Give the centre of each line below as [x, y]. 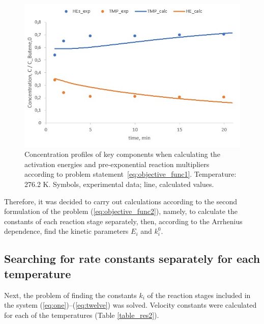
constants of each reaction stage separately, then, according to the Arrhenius [123, 221]
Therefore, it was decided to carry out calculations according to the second [121, 201]
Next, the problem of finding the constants [70, 295]
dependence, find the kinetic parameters [66, 231]
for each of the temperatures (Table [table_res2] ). [82, 315]
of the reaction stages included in [199, 295]
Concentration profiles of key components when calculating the [122, 154]
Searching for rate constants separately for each [132, 259]
